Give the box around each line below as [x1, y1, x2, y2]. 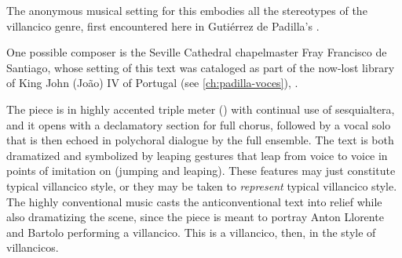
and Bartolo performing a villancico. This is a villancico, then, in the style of [6, 223, 376, 240]
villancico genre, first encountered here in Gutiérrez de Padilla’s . [6, 17, 320, 34]
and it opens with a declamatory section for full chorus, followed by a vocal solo [6, 116, 391, 133]
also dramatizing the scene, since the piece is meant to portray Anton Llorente [6, 209, 384, 225]
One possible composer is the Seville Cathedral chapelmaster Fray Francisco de [6, 44, 387, 60]
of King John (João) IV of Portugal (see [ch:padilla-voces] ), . [6, 74, 298, 91]
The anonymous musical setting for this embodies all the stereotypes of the [6, 2, 367, 18]
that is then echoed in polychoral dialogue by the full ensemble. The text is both [6, 132, 394, 148]
